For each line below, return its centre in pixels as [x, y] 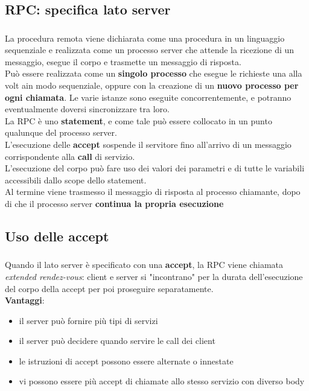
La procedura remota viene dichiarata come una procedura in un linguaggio [145, 38]
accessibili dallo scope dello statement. [76, 180]
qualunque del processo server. [61, 132]
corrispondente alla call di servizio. [70, 156]
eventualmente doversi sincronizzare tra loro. [87, 109]
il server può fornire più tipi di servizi [88, 320]
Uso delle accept [57, 236]
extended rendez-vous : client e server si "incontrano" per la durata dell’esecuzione [154, 276]
